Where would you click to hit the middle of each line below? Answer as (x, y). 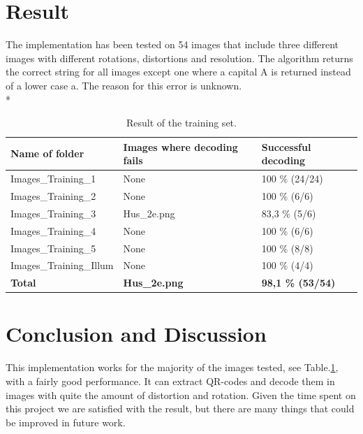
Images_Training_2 (53, 195)
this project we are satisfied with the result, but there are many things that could (180, 408)
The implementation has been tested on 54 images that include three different (172, 44)
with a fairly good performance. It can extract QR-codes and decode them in (170, 381)
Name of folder (47, 153)
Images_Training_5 (53, 248)
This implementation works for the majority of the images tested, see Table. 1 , (172, 367)
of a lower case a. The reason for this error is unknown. (124, 85)
